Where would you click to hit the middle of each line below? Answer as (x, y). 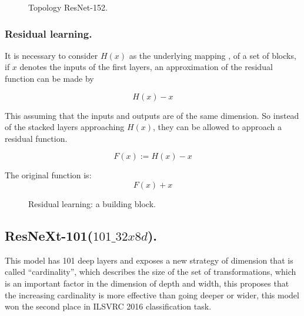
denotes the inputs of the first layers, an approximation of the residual (146, 67)
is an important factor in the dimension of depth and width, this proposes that (147, 283)
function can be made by (49, 78)
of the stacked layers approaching (65, 127)
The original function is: (48, 175)
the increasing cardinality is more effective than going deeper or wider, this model (152, 295)
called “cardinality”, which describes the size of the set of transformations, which (151, 272)
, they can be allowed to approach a (217, 127)
